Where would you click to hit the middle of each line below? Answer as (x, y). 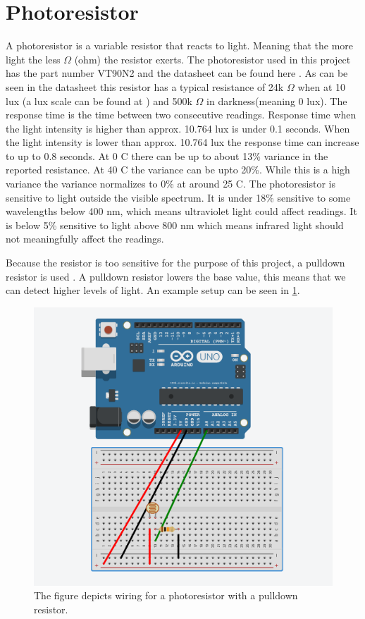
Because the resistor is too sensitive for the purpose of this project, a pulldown (175, 263)
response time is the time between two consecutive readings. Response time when (181, 115)
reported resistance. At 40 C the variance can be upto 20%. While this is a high (178, 170)
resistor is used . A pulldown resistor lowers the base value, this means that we (176, 276)
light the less (33, 59)
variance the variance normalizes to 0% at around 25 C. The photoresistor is (171, 184)
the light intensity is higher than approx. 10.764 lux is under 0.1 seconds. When (178, 128)
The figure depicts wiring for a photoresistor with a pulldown (166, 595)
